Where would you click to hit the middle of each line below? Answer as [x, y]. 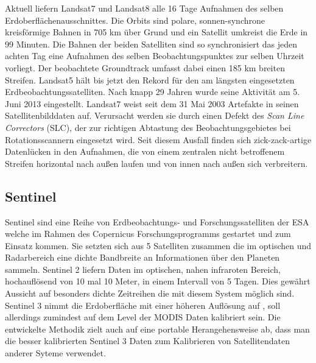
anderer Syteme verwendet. [55, 353]
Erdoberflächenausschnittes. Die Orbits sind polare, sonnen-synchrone [135, 20]
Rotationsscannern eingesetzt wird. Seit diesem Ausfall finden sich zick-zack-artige [158, 139]
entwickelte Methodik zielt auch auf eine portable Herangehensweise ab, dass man [157, 329]
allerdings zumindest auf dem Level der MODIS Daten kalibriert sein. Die [143, 317]
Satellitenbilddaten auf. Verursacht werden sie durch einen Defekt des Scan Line [155, 115]
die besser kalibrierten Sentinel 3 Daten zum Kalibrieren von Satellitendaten [148, 341]
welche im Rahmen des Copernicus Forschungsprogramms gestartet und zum [148, 234]
